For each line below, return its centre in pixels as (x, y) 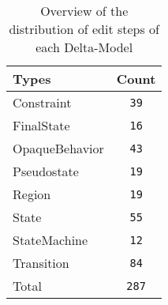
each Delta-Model (84, 47)
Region (32, 194)
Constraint (42, 102)
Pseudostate (46, 171)
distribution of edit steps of (84, 29)
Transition (41, 263)
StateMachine (50, 240)
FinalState (41, 125)
